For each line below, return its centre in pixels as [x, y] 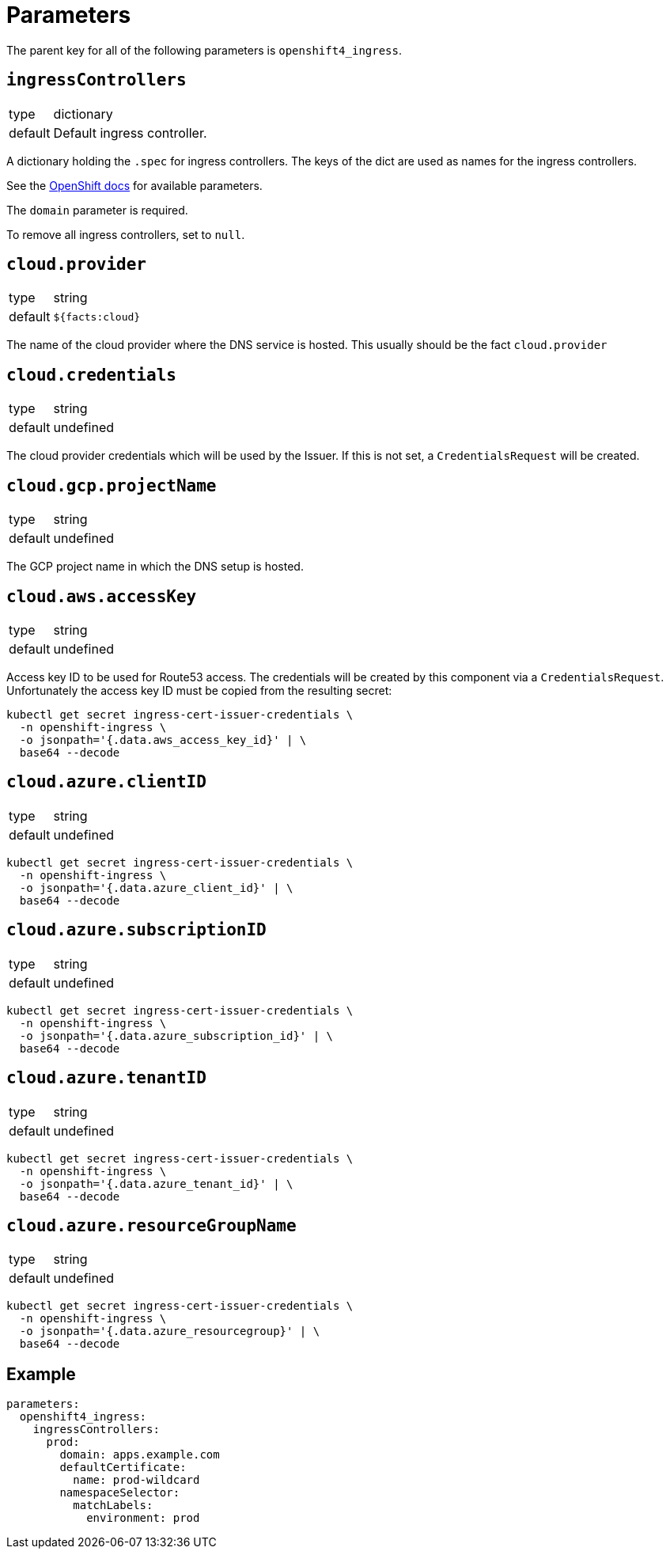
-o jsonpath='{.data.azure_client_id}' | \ [156, 887]
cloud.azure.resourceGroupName [151, 1225]
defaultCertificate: [123, 1468]
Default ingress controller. [130, 133]
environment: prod [143, 1518]
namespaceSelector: [120, 1493]
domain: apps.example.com [140, 1455]
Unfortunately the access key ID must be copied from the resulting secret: [199, 690]
